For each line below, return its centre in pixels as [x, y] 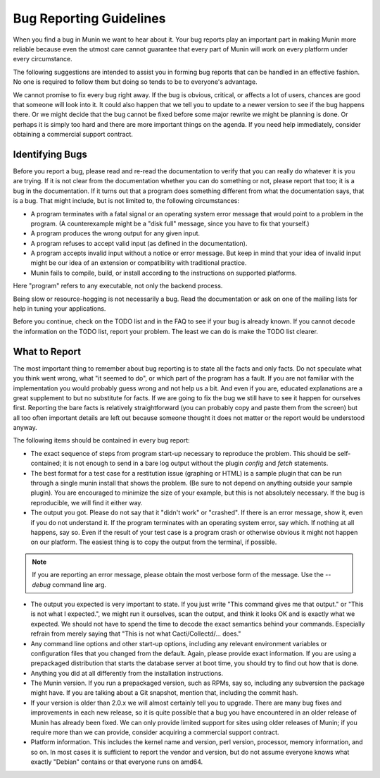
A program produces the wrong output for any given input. [115, 233]
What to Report [47, 351]
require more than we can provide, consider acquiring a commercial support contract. [155, 732]
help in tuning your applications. [59, 309]
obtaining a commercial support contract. [73, 135]
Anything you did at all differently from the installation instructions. [127, 673]
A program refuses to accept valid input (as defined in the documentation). [139, 243]
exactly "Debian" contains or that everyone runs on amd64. [117, 762]
